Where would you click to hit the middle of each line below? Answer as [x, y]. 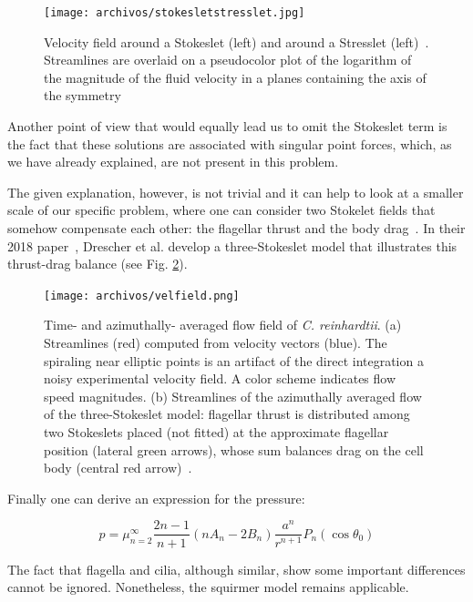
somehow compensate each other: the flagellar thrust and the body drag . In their [236, 228]
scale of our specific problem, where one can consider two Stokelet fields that [221, 210]
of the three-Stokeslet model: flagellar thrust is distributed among [227, 414]
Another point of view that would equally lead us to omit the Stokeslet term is [227, 126]
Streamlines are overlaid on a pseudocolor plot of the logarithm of [228, 60]
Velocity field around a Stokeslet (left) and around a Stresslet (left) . [236, 41]
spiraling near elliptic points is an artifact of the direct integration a [234, 360]
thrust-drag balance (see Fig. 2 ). [98, 264]
